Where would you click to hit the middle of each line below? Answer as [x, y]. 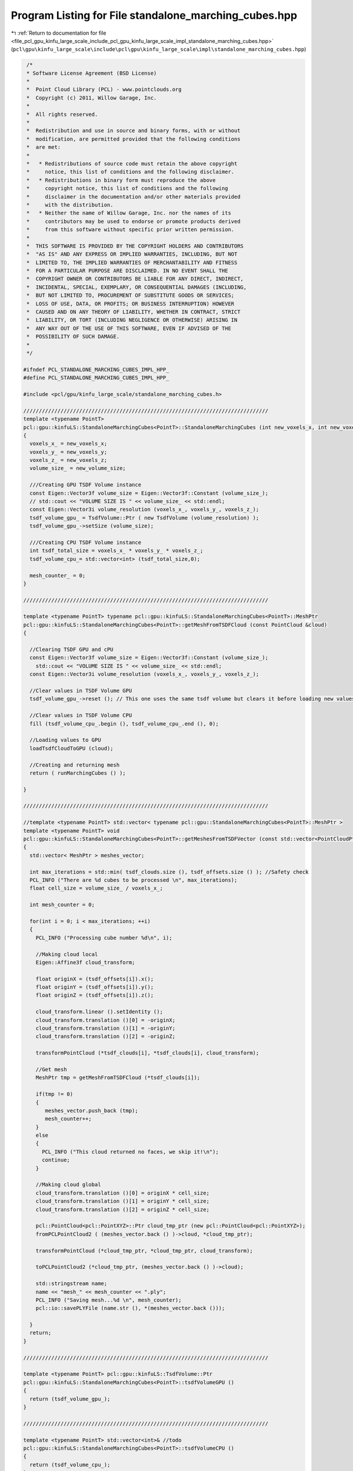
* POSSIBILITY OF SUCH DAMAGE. [73, 337]
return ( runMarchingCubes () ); [78, 773]
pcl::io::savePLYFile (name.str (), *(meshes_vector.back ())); [130, 1308]
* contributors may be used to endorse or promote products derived [134, 221]
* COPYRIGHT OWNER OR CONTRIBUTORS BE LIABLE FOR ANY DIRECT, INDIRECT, [135, 279]
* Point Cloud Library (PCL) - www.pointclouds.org [104, 89]
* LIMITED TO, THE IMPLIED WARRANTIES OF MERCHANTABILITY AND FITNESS [132, 262]
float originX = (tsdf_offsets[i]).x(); [95, 979]
